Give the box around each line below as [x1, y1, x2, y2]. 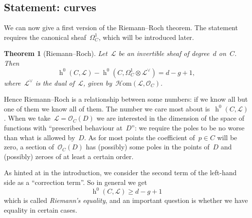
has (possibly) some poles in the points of [86, 142, 210, 152]
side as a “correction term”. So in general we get [4, 177, 147, 187]
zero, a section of [4, 142, 54, 152]
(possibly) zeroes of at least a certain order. [4, 151, 134, 161]
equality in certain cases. [4, 204, 77, 215]
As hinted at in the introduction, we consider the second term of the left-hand [4, 167, 237, 178]
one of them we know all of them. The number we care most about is [4, 103, 210, 113]
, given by [83, 77, 112, 88]
